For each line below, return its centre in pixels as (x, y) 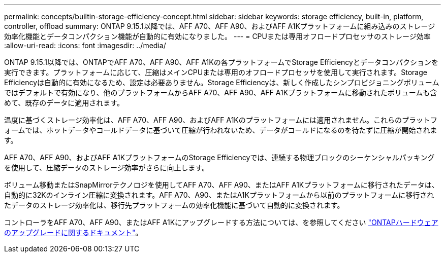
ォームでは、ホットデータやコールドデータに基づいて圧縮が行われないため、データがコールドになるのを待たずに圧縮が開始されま (221, 130)
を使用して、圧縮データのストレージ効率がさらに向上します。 (107, 168)
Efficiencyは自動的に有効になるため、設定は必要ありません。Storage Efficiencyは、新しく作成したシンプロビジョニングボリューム (222, 82)
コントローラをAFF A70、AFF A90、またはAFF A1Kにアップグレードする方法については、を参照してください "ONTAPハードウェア (221, 222)
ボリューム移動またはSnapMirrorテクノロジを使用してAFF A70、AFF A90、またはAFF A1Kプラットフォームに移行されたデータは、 (221, 185)
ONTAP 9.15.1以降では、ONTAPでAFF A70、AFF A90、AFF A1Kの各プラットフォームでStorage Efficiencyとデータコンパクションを (221, 62)
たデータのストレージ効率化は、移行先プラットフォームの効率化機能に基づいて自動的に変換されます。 (174, 205)
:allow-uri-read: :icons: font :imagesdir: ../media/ (85, 45)
